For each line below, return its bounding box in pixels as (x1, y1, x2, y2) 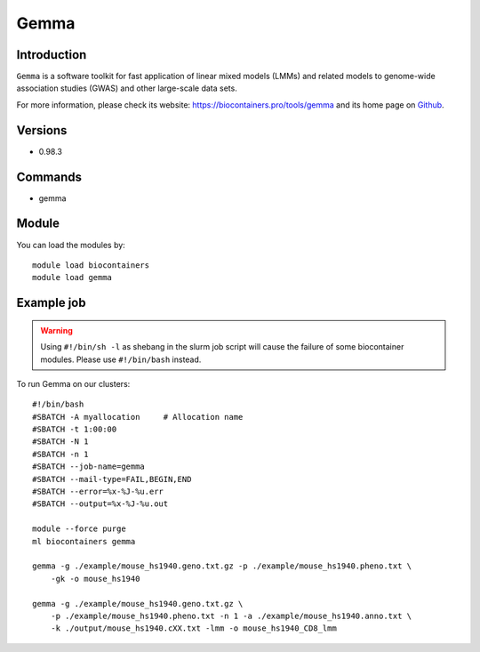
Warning (40, 325, 73, 335)
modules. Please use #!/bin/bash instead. (40, 354, 202, 365)
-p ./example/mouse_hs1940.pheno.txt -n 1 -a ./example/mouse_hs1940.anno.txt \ (50, 610, 412, 621)
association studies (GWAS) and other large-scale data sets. (16, 83, 237, 93)
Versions (16, 123, 68, 138)
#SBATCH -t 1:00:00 (32, 424, 117, 435)
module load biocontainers (32, 260, 150, 270)
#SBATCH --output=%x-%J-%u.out (32, 499, 169, 509)
